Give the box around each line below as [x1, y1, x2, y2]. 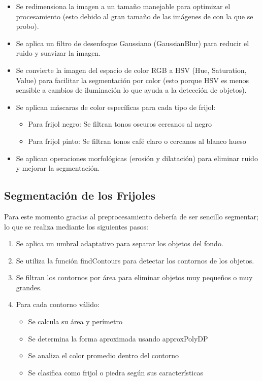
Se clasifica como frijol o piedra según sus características [28, 367, 203, 377]
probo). [16, 21, 39, 31]
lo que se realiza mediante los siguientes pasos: [4, 221, 148, 232]
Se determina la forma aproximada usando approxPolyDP [28, 333, 208, 344]
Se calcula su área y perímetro [28, 316, 122, 327]
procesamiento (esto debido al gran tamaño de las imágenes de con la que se [16, 11, 253, 21]
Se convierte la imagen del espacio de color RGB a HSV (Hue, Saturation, [16, 64, 247, 75]
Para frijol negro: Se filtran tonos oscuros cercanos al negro [28, 119, 212, 129]
